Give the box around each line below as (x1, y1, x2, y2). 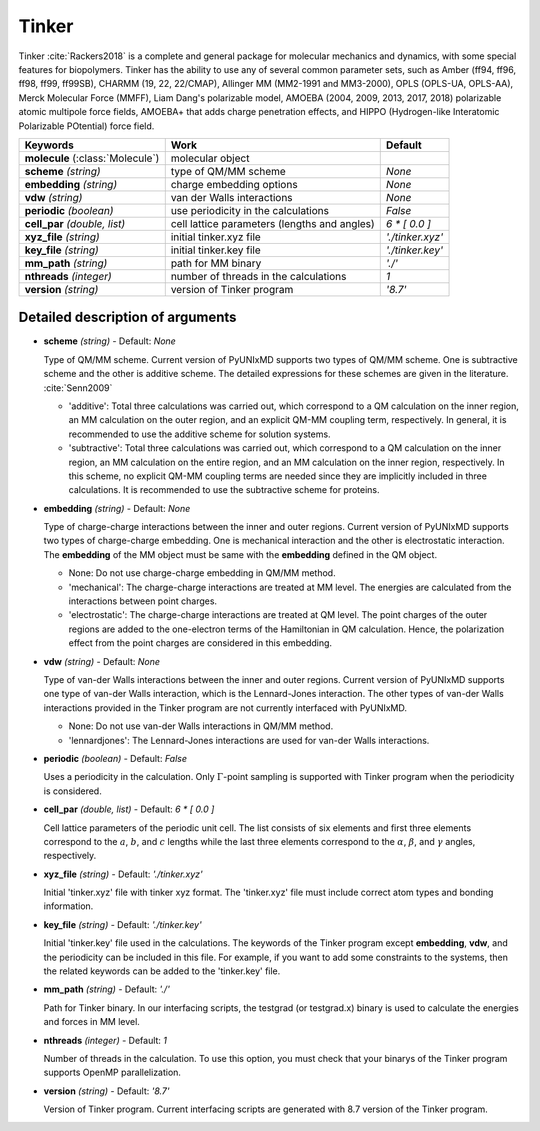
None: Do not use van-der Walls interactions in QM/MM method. (68, 720, 334, 732)
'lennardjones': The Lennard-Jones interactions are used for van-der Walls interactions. (68, 734, 430, 746)
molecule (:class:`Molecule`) (24, 151, 160, 165)
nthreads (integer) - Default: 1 (43, 1034, 168, 1046)
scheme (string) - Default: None (43, 335, 177, 347)
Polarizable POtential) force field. (18, 120, 155, 132)
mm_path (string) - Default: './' (43, 983, 170, 995)
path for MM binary (170, 256, 262, 270)
